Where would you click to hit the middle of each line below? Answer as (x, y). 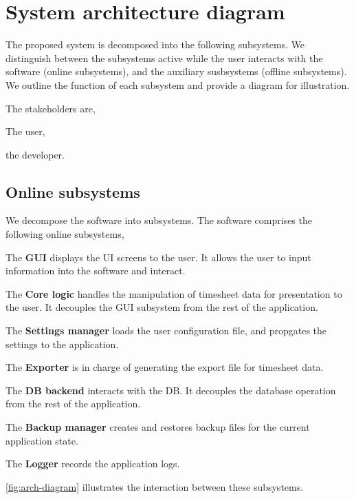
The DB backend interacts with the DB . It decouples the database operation (171, 390)
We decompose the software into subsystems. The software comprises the (159, 220)
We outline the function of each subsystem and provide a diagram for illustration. (178, 84)
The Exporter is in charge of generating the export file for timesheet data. (165, 367)
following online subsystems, (65, 234)
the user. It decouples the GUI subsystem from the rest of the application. (162, 307)
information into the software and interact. (96, 271)
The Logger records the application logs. (93, 464)
